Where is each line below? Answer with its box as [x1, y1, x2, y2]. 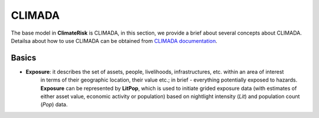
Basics [11, 53, 37, 63]
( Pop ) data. [40, 101, 68, 108]
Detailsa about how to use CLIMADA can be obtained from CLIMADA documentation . [11, 37, 218, 44]
